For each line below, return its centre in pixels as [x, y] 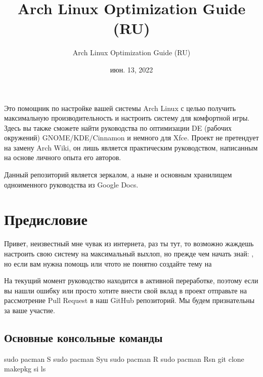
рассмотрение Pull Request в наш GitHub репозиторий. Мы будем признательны [129, 300]
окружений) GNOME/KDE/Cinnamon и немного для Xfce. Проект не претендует [131, 138]
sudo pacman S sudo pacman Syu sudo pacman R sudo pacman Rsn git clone [124, 359]
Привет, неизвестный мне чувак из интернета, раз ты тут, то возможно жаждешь [129, 243]
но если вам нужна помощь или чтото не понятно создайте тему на [108, 263]
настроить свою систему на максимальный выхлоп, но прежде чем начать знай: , [129, 253]
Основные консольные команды [83, 337]
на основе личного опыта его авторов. [63, 157]
